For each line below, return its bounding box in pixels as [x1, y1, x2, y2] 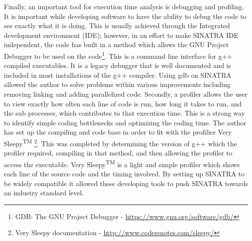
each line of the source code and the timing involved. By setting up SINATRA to [4, 169, 245, 179]
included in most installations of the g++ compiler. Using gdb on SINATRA [4, 69, 232, 80]
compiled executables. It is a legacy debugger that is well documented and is [4, 60, 231, 70]
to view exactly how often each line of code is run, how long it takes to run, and [4, 98, 242, 108]
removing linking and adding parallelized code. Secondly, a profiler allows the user [4, 89, 248, 99]
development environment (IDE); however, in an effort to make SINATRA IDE [4, 30, 239, 40]
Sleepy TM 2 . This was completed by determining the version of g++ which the [4, 137, 237, 148]
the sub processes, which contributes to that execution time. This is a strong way [4, 108, 245, 118]
